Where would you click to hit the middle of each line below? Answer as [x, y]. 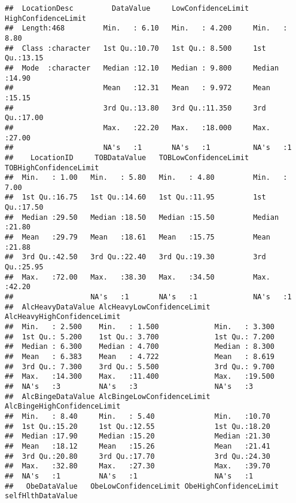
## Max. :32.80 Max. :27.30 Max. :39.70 [138, 466]
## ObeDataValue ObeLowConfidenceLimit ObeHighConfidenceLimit [142, 486]
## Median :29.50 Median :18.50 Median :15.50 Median [142, 217]
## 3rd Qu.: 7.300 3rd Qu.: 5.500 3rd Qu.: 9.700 [140, 366]
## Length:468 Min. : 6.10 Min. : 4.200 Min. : [146, 28]
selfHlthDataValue [41, 496]
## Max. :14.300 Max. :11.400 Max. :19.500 [140, 377]
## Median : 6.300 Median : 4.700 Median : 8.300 [140, 347]
